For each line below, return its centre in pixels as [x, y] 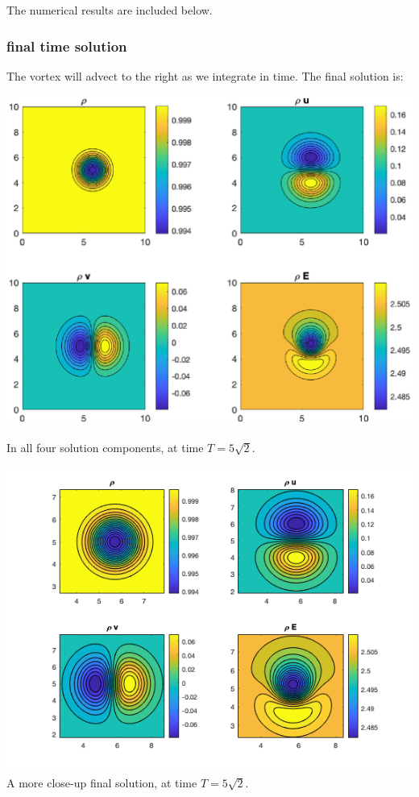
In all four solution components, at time [105, 447]
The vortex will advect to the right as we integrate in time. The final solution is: [205, 75]
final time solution [67, 46]
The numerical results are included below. [110, 10]
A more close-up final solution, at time [102, 782]
